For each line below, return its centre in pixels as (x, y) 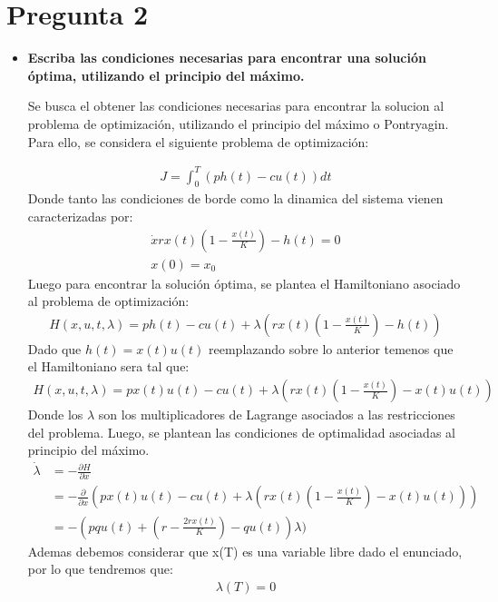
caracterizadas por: (80, 217)
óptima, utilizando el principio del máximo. (166, 75)
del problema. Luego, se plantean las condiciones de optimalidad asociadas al (241, 432)
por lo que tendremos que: (100, 569)
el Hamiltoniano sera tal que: (108, 366)
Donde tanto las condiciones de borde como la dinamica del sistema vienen (235, 198)
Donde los (55, 414)
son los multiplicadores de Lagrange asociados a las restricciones (277, 414)
